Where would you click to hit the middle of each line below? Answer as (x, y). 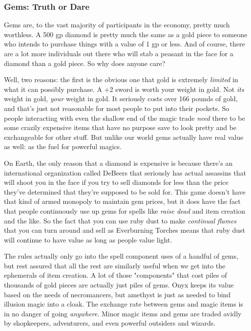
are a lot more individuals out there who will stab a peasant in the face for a (119, 53)
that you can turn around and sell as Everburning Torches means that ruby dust (125, 230)
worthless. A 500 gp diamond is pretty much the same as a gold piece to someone (126, 34)
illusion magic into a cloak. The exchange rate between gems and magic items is (124, 304)
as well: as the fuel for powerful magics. (63, 146)
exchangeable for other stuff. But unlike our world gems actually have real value (124, 137)
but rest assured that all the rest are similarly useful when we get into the (115, 265)
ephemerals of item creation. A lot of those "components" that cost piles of (115, 275)
